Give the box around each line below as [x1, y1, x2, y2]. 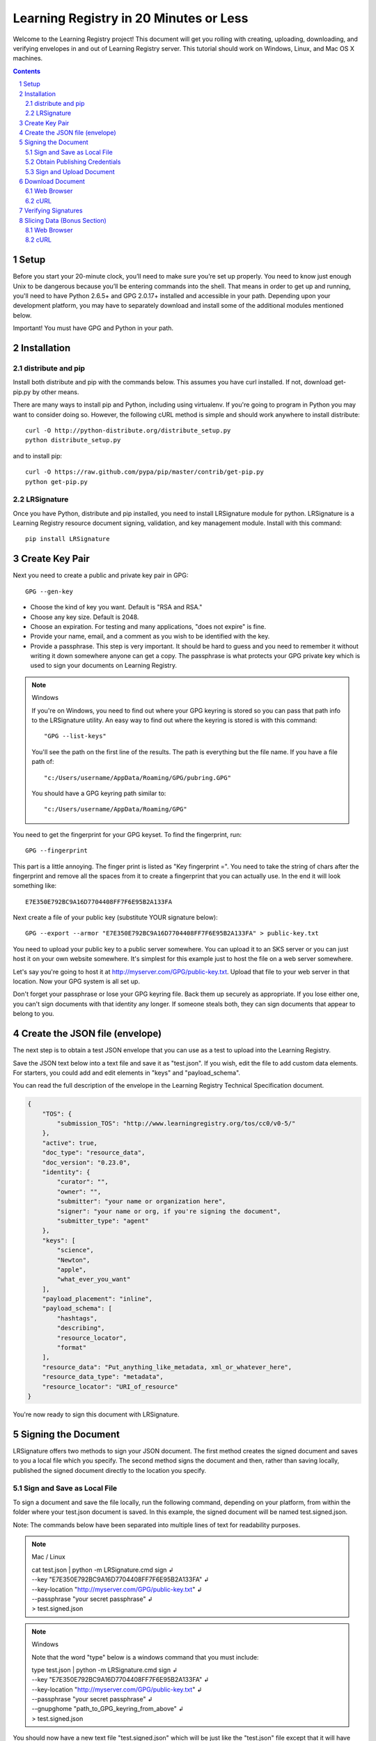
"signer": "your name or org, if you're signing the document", [56, 1207, 281, 1215]
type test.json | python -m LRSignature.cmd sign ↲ [31, 1665, 178, 1674]
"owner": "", [56, 1187, 102, 1196]
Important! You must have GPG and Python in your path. [13, 324, 174, 332]
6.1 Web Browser [25, 187, 73, 195]
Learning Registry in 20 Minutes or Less [13, 10, 249, 26]
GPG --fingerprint [25, 847, 88, 854]
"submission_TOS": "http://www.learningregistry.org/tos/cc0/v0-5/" [56, 1120, 296, 1127]
